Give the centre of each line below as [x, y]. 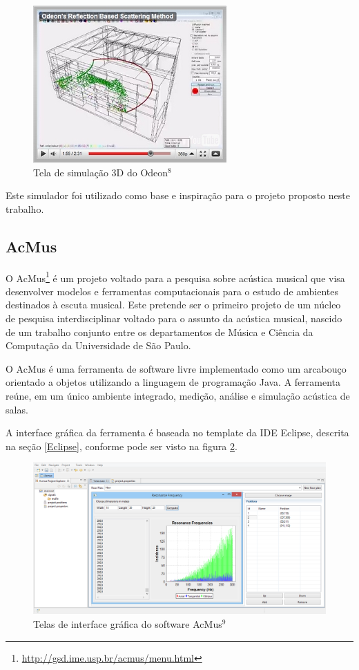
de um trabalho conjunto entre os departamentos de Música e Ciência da [159, 332]
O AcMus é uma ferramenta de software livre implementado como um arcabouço [176, 368]
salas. [17, 409]
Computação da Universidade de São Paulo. [98, 345]
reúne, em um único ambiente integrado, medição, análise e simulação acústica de [178, 395]
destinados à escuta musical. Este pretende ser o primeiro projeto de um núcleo [173, 305]
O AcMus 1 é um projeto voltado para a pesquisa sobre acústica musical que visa [175, 277]
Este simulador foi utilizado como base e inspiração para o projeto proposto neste [178, 195]
